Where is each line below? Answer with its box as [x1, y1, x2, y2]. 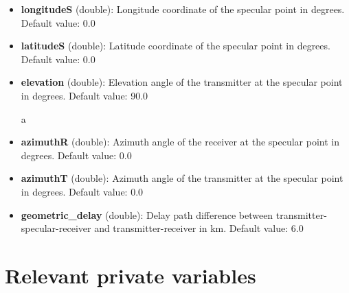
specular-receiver [21, 221, 91, 235]
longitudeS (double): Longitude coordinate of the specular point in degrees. [21, 2, 345, 16]
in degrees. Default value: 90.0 [21, 88, 148, 102]
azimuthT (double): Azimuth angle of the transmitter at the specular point [21, 171, 344, 185]
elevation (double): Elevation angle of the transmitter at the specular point [21, 75, 343, 89]
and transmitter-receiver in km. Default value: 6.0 [94, 221, 304, 235]
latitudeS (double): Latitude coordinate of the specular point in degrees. [21, 38, 330, 53]
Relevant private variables [5, 261, 256, 289]
